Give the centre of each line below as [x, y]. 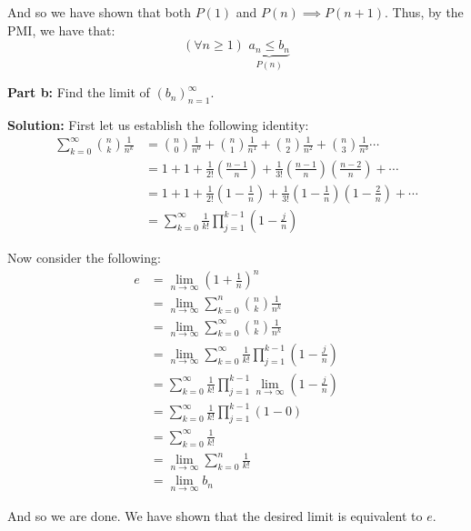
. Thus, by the [424, 12]
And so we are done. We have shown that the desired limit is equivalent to [215, 515]
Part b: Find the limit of [79, 92]
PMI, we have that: [61, 30]
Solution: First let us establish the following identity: [158, 124]
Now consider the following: [84, 257]
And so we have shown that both [99, 12]
